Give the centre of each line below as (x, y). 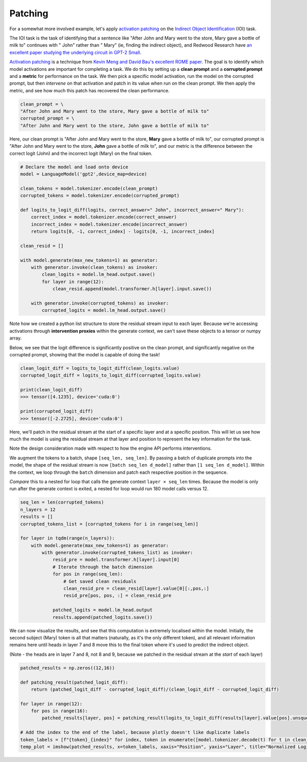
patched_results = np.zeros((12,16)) (68, 668)
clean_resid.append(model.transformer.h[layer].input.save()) (132, 289)
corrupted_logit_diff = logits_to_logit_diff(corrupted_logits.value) (111, 375)
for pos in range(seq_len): (87, 574)
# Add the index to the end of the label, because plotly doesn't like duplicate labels (135, 733)
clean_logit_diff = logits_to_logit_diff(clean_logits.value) (100, 368)
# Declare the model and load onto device (74, 167)
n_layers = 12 (38, 509)
